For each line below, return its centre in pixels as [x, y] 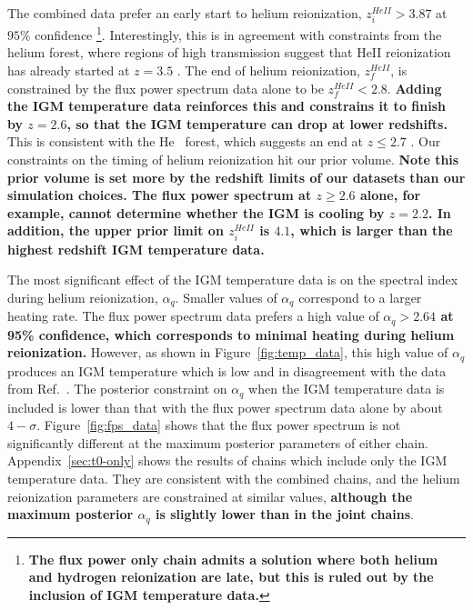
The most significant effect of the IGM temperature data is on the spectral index [233, 280]
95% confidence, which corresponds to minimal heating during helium [231, 334]
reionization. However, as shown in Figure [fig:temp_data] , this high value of [228, 352]
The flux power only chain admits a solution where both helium [233, 559]
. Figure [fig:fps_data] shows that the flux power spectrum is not [219, 425]
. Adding [414, 88]
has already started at [69, 70]
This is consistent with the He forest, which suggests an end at [186, 141]
